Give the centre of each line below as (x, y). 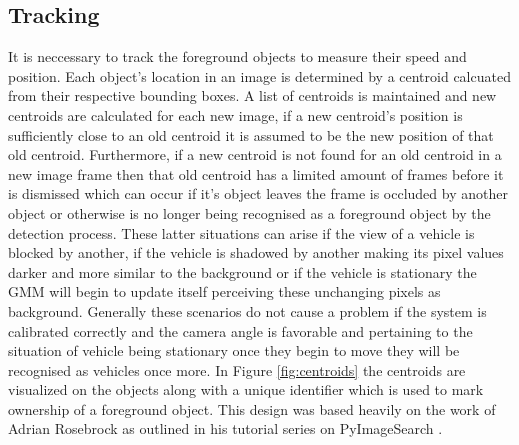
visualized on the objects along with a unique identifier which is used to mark (246, 389)
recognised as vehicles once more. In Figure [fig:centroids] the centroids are (237, 369)
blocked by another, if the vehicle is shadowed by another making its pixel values (256, 252)
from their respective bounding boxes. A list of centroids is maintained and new (252, 95)
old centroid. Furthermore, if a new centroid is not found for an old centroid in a (255, 154)
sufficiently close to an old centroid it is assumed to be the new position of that (251, 134)
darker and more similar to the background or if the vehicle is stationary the (242, 271)
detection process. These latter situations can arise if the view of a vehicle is (241, 232)
